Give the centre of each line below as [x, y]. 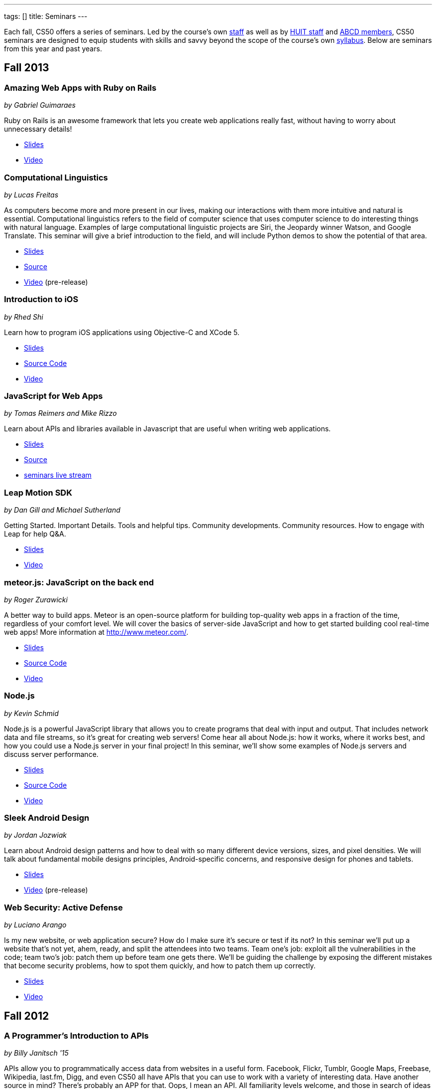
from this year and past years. [53, 49]
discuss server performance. [51, 754]
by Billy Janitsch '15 [36, 1053]
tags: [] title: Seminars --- [46, 16]
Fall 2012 [27, 1016]
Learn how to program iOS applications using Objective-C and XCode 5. [122, 332]
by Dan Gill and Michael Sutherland [62, 510]
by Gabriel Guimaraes [40, 105]
